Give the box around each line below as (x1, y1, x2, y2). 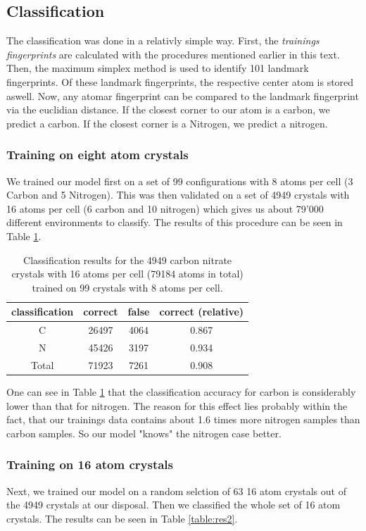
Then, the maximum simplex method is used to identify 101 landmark (6, 61, 309, 75)
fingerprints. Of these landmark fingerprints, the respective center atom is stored (6, 74, 354, 89)
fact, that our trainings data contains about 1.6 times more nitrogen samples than (6, 412, 360, 427)
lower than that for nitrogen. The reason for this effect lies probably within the (6, 398, 348, 413)
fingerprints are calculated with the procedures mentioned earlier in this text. (6, 46, 340, 61)
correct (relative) (159, 304, 244, 319)
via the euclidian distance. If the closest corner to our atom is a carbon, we (6, 102, 330, 117)
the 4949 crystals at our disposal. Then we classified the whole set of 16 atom (6, 497, 341, 512)
